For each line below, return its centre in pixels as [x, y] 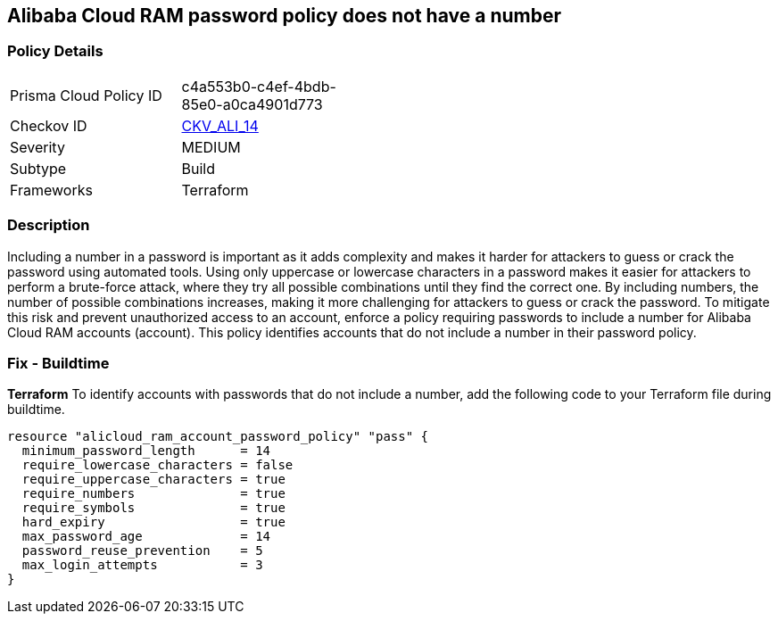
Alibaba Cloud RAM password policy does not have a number [284, 16]
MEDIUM [211, 147]
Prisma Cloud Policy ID [86, 95]
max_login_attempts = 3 [142, 565]
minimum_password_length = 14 [146, 451]
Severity [37, 147]
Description [49, 225]
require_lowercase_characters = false [157, 465]
